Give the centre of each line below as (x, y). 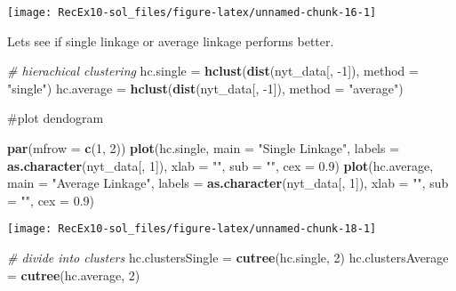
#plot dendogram (56, 118)
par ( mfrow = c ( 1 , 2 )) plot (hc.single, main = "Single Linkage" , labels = (204, 148)
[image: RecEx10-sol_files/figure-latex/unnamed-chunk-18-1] (192, 229)
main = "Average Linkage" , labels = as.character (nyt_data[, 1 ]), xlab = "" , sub (228, 183)
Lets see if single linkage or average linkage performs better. (171, 40)
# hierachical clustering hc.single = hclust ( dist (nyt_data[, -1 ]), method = (213, 71)
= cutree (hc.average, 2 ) (74, 275)
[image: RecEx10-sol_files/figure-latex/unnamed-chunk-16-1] (192, 12)
